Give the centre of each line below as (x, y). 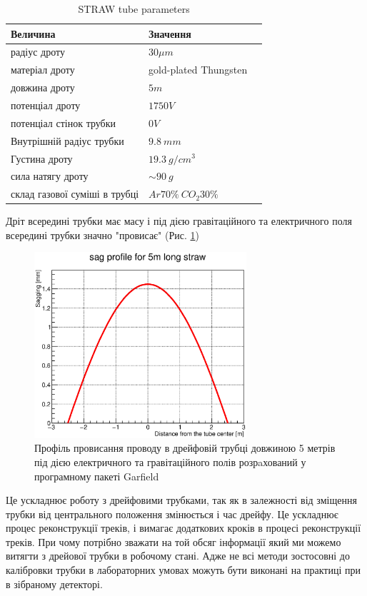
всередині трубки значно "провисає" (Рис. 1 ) (102, 234)
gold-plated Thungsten (198, 70)
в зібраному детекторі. (54, 584)
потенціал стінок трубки (64, 122)
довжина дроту (43, 87)
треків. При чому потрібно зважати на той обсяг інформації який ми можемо (174, 541)
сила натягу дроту (50, 176)
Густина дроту (42, 158)
